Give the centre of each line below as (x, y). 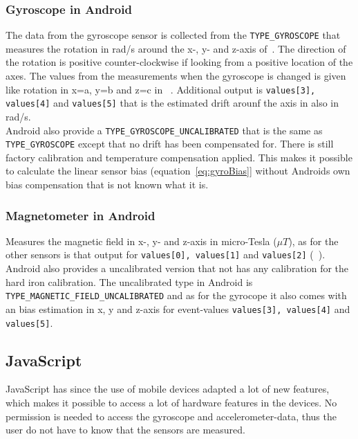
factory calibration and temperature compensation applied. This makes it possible (179, 157)
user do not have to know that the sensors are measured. (126, 430)
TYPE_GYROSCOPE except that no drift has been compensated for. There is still (170, 144)
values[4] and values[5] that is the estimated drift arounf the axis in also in (172, 103)
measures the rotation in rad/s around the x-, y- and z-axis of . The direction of (176, 48)
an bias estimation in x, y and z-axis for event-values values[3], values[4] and (178, 308)
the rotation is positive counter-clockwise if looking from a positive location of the (179, 62)
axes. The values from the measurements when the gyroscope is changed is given (176, 76)
